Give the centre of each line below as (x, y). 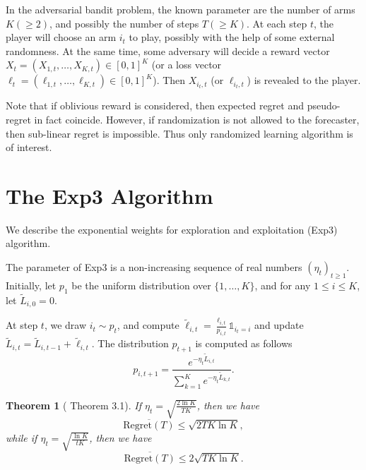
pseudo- (324, 106)
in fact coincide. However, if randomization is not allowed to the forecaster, (197, 119)
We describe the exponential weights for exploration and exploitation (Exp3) (172, 229)
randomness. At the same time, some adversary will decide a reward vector (168, 50)
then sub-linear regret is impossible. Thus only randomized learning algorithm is (179, 133)
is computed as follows (244, 343)
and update (279, 325)
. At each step (277, 23)
